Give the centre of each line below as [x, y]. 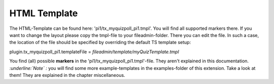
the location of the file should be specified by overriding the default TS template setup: [100, 43]
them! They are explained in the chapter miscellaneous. [67, 75]
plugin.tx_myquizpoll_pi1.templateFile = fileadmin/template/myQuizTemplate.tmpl [94, 52]
